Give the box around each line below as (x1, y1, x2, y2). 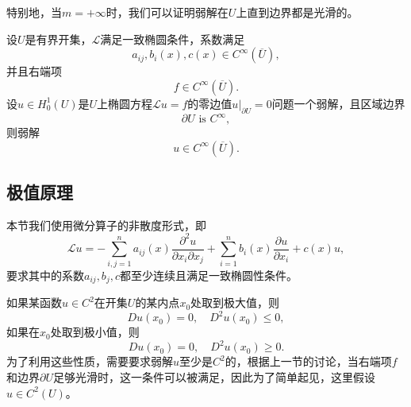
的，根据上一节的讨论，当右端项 (225, 353, 392, 370)
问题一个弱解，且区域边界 (271, 95, 405, 111)
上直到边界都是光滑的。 (236, 4, 359, 20)
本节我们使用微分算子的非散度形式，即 (6, 216, 206, 233)
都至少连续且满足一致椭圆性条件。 (120, 266, 298, 283)
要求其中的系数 (6, 266, 84, 283)
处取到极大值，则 (190, 294, 280, 311)
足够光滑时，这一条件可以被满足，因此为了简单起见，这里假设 (53, 369, 375, 385)
